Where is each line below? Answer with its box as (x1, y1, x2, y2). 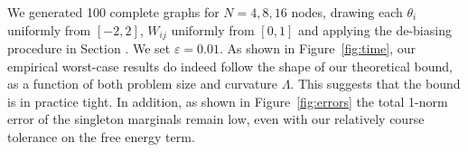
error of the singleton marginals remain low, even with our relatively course (7, 109, 425, 128)
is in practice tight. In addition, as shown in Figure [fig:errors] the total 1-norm (7, 91, 448, 110)
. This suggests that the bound (290, 74, 461, 93)
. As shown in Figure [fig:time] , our (219, 39, 417, 58)
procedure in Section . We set (7, 39, 171, 58)
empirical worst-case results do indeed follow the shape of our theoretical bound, (7, 56, 453, 75)
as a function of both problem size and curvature (7, 74, 277, 93)
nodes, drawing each (291, 3, 403, 21)
